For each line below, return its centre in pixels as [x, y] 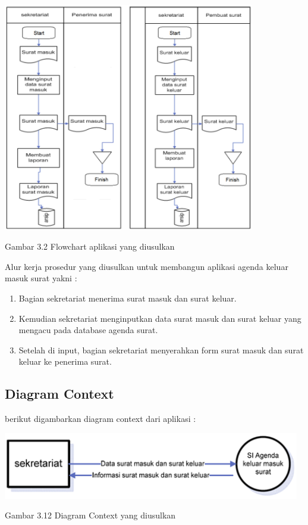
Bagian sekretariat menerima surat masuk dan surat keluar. [128, 298]
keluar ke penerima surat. [65, 361]
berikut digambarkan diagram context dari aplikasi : [100, 419]
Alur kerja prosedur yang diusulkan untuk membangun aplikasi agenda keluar [147, 266]
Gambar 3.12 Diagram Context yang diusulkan [90, 515]
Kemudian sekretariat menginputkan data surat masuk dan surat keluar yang [160, 318]
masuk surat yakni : [41, 278]
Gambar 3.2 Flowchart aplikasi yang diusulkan [90, 246]
